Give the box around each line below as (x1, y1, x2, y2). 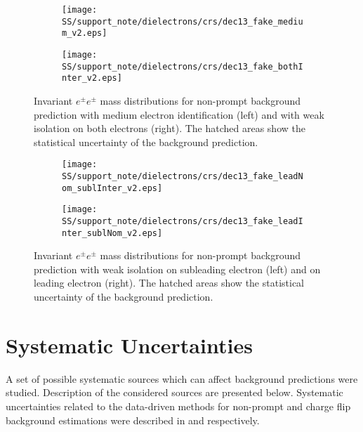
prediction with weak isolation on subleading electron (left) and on (34, 261, 321, 276)
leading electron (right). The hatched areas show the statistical (34, 275, 305, 290)
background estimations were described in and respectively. (6, 412, 260, 427)
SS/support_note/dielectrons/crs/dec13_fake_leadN (62, 171, 303, 181)
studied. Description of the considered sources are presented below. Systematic (6, 385, 343, 400)
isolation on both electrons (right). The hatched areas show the (34, 121, 305, 136)
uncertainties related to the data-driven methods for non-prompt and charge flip (6, 398, 351, 413)
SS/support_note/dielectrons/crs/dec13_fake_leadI (62, 216, 303, 226)
